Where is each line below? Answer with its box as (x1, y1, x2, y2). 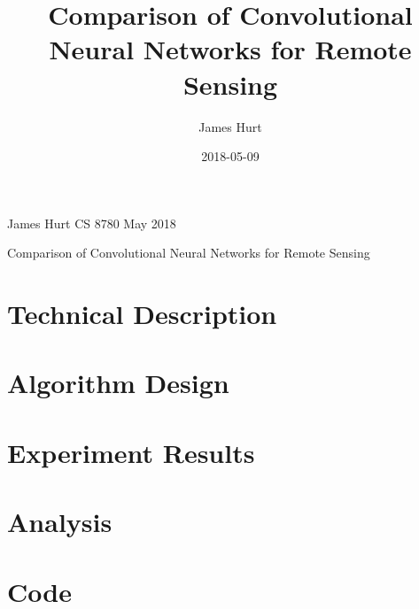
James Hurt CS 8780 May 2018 (7, 213, 176, 232)
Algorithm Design (7, 365, 229, 401)
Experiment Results (7, 434, 255, 470)
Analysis (7, 504, 113, 540)
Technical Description (7, 296, 277, 332)
